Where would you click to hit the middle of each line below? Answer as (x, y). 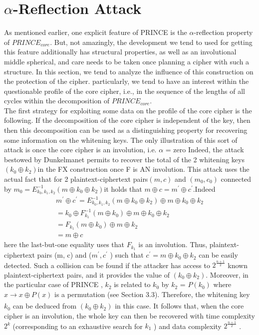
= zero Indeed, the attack (205, 150)
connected (236, 179)
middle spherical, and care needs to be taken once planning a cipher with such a (127, 61)
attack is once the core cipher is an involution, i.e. (80, 150)
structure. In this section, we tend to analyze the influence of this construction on (129, 71)
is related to (132, 284)
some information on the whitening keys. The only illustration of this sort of (121, 140)
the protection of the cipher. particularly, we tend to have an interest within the (127, 81)
